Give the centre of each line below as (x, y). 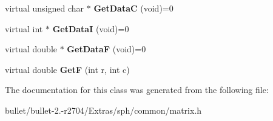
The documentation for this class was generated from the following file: (137, 90)
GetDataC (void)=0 (133, 8)
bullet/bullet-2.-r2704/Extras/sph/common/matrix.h (103, 110)
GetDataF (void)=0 (106, 49)
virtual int (24, 28)
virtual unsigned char (45, 8)
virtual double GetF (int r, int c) (67, 69)
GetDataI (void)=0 (91, 28)
